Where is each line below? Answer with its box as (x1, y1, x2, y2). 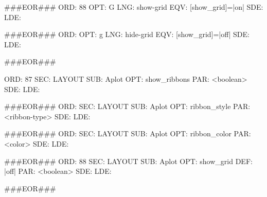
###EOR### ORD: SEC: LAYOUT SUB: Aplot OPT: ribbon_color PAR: (4, 128, 251, 139)
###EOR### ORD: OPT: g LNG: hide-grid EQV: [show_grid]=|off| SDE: (4, 29, 250, 40)
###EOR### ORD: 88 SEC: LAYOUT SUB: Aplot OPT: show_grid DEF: (4, 155, 253, 166)
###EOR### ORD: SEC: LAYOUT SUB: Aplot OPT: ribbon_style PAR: (4, 101, 251, 112)
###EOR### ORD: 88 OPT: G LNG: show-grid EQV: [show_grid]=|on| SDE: (4, 2, 263, 12)
